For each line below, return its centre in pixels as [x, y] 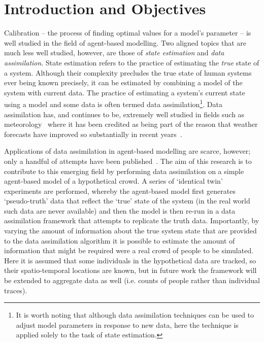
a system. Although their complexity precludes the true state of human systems [128, 72]
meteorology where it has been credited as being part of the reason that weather [131, 124]
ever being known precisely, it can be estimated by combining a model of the [123, 82]
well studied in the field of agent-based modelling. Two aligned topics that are [125, 42]
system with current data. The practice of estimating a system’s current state [125, 92]
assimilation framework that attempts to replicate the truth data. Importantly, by [132, 220]
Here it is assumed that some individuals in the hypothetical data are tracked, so [130, 260]
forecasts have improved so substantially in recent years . [93, 134]
